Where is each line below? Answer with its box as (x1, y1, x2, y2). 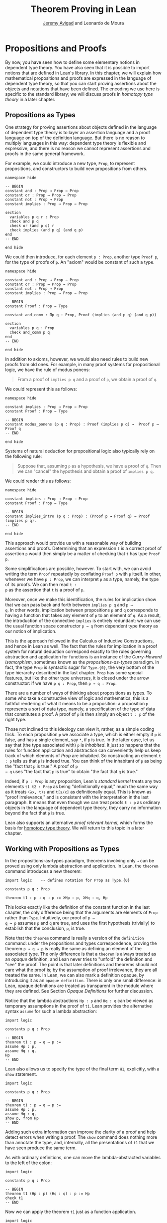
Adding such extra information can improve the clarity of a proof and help (5, 1129, 156, 1135)
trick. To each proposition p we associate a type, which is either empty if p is (5, 731, 162, 737)
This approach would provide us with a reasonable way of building (5, 540, 142, 546)
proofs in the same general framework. (5, 151, 85, 157)
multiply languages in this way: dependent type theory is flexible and (5, 140, 146, 146)
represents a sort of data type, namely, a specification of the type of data (5, 706, 155, 712)
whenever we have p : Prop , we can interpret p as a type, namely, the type (5, 576, 159, 582)
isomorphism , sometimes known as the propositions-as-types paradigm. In (5, 659, 160, 665)
